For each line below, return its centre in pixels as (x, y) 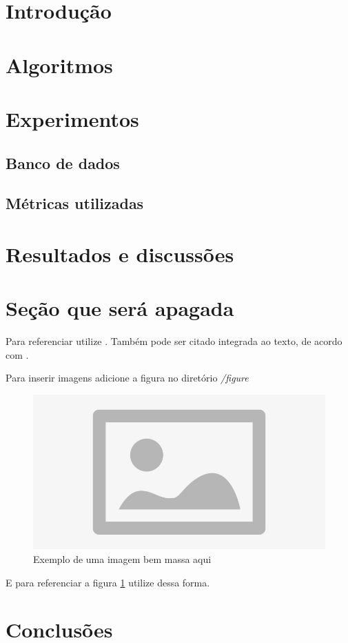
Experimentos (72, 118)
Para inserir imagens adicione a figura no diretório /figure (127, 378)
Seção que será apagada (120, 308)
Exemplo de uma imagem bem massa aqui (122, 558)
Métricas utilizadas (75, 203)
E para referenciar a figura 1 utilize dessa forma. (108, 582)
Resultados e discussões (120, 254)
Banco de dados (63, 162)
